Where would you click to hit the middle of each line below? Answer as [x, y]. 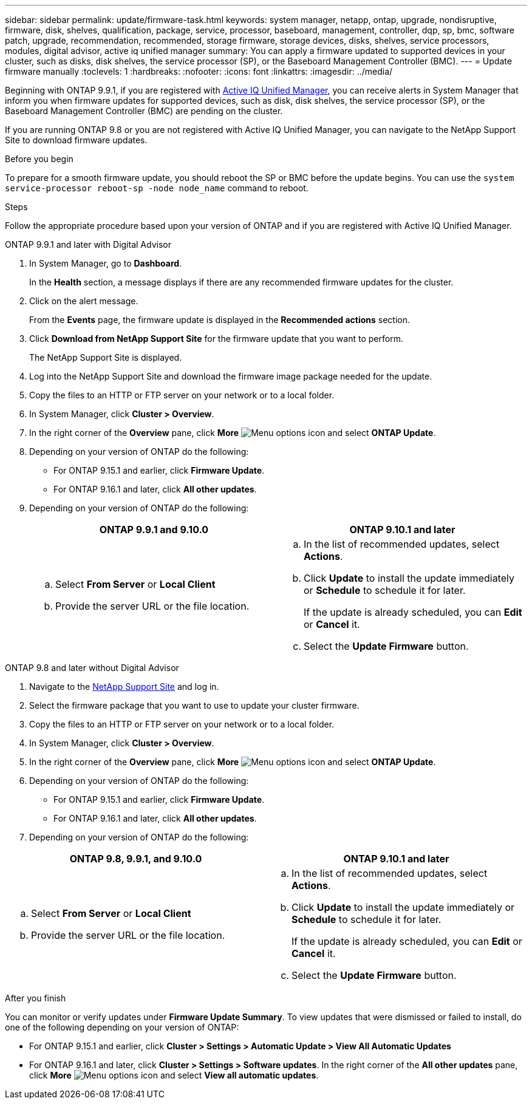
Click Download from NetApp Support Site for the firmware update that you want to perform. [216, 339]
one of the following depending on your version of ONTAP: [122, 1027]
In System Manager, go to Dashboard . [106, 263]
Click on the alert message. [84, 301]
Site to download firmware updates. [76, 140]
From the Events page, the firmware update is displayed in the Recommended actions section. [220, 320]
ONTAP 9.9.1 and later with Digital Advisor [88, 244]
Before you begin [39, 159]
